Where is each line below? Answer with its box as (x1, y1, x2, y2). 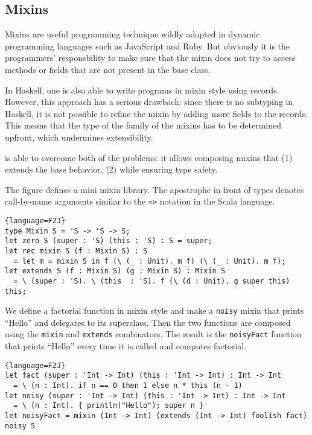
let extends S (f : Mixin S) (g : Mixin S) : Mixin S (5, 267, 226, 276)
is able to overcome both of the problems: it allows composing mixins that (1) (5, 151, 293, 164)
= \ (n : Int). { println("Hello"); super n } (13, 401, 204, 410)
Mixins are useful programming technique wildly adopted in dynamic (5, 28, 260, 40)
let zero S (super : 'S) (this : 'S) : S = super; (5, 237, 212, 246)
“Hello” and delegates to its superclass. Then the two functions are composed (5, 316, 291, 328)
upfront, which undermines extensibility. (5, 130, 153, 143)
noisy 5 (5, 421, 36, 430)
